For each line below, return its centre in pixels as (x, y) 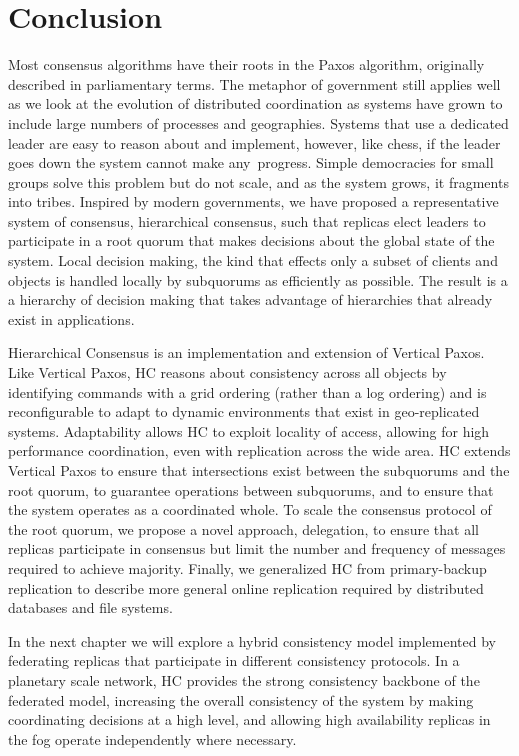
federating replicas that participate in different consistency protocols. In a (234, 660)
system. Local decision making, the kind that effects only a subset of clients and (253, 260)
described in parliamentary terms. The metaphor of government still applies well (254, 83)
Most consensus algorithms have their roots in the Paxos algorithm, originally (246, 64)
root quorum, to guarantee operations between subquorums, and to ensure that (251, 489)
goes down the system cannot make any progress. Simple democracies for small (251, 162)
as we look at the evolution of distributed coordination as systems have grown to (255, 103)
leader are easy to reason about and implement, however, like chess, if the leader (254, 142)
